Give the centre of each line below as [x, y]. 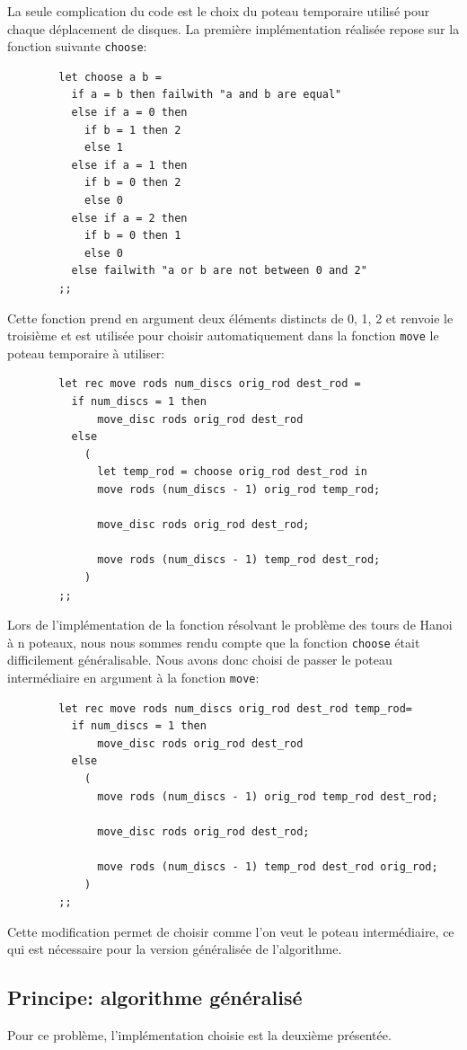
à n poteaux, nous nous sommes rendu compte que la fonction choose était [214, 642]
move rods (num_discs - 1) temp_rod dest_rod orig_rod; [268, 866]
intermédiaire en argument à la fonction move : [133, 677]
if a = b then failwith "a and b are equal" [207, 95]
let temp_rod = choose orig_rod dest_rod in [232, 472]
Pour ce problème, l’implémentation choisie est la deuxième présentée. [199, 1035]
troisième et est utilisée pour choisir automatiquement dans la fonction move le [223, 335]
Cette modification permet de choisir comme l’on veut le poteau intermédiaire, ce [231, 931]
